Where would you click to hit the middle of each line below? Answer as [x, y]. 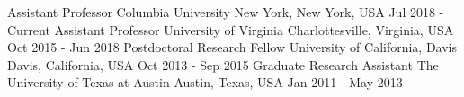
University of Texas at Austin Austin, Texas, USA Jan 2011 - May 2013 [205, 82]
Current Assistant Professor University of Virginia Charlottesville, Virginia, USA [231, 29]
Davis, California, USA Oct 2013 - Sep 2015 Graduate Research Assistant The [223, 64]
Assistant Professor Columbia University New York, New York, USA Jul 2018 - [226, 12]
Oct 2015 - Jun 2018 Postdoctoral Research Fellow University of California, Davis [232, 47]
